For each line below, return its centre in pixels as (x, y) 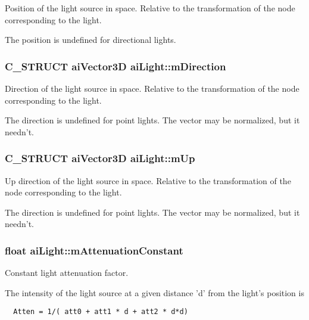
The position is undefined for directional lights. (90, 40)
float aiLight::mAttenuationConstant (94, 250)
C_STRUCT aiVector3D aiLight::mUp (100, 158)
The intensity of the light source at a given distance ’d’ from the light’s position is (154, 292)
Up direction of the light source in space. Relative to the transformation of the (148, 180)
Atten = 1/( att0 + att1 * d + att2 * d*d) (101, 312)
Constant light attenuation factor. (67, 273)
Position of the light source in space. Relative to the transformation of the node (150, 8)
